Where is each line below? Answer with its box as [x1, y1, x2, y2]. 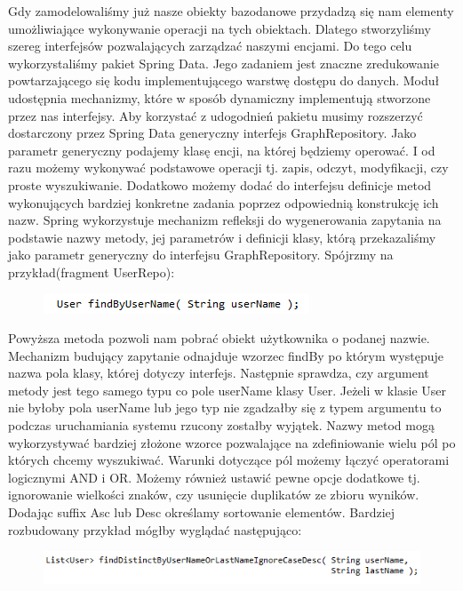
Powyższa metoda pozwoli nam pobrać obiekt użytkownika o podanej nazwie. [8, 329, 430, 347]
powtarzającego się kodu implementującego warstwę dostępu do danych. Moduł [8, 71, 440, 90]
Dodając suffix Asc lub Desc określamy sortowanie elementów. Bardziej [8, 503, 395, 522]
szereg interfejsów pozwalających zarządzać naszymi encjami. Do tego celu [8, 36, 412, 55]
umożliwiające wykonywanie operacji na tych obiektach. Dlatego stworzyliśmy [8, 19, 432, 37]
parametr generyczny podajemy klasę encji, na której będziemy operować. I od [8, 140, 435, 159]
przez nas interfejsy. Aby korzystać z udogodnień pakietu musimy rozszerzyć [8, 106, 423, 124]
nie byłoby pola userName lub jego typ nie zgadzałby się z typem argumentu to [8, 398, 442, 417]
